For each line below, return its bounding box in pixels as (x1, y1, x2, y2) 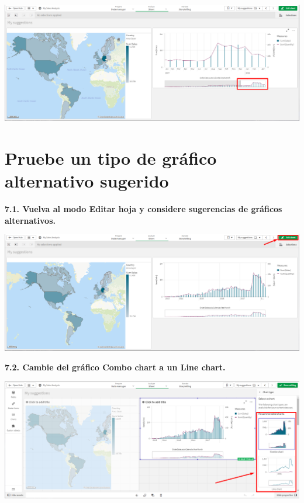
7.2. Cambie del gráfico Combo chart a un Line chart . (5, 361, 226, 373)
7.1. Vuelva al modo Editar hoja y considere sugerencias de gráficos (5, 203, 282, 215)
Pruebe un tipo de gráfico (5, 146, 217, 170)
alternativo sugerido (5, 169, 169, 193)
